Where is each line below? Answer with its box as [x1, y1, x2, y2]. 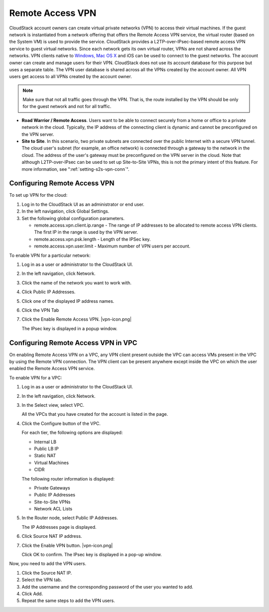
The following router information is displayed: [21, 476, 115, 482]
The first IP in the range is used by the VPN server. [34, 229, 138, 235]
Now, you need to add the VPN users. [9, 561, 87, 567]
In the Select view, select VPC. [21, 402, 85, 408]
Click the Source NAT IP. [21, 570, 72, 576]
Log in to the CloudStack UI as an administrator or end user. [21, 201, 144, 207]
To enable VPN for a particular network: [9, 252, 91, 258]
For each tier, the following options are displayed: [21, 430, 123, 436]
